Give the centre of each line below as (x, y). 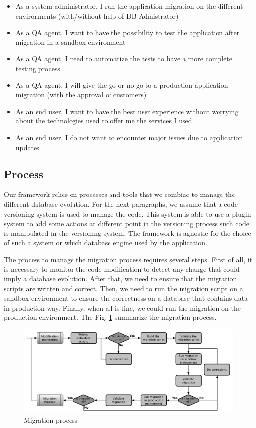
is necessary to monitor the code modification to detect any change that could (122, 269)
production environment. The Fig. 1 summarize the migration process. (110, 317)
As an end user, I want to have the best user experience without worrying (127, 111)
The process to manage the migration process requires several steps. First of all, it (128, 259)
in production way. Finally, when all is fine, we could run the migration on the (122, 307)
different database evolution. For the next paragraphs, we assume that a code (121, 204)
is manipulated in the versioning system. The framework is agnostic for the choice (128, 233)
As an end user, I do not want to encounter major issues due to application (129, 137)
